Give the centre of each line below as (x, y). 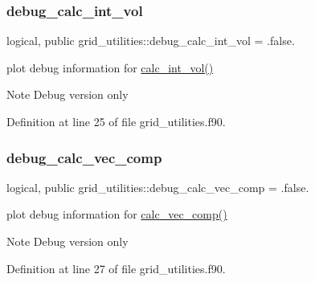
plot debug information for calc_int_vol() (110, 67)
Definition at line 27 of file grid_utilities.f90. (116, 268)
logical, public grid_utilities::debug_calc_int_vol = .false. (151, 41)
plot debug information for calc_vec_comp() (117, 214)
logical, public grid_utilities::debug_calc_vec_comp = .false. (158, 187)
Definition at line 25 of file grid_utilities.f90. (116, 121)
